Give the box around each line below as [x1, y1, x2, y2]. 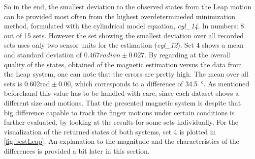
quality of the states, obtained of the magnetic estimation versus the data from [4, 59, 242, 69]
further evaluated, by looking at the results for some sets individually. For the [4, 117, 239, 127]
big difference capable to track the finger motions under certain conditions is [4, 107, 235, 117]
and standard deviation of [4, 49, 82, 59]
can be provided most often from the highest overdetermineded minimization [4, 11, 236, 21]
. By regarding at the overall [144, 49, 230, 59]
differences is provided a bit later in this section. [4, 145, 150, 156]
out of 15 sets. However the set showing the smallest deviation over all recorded [4, 30, 244, 40]
